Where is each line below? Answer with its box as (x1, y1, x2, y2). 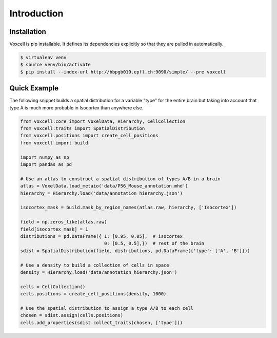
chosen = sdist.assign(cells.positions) (20, 312, 123, 318)
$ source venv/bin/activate (20, 62, 91, 68)
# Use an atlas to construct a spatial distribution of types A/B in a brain (20, 176, 221, 182)
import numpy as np (20, 154, 69, 160)
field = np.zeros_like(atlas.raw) (20, 219, 107, 225)
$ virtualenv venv (20, 54, 67, 61)
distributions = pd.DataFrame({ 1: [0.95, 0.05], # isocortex (20, 233, 183, 239)
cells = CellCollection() (20, 284, 86, 290)
